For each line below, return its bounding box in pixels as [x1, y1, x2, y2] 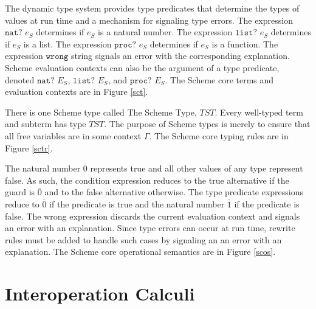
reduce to [5, 197, 39, 210]
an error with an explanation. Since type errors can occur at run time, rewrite [5, 221, 295, 234]
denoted [5, 73, 35, 86]
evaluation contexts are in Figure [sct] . [5, 85, 148, 98]
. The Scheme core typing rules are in [149, 129, 289, 142]
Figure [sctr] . [5, 141, 53, 154]
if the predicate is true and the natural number [49, 197, 225, 210]
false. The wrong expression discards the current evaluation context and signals [5, 209, 300, 222]
